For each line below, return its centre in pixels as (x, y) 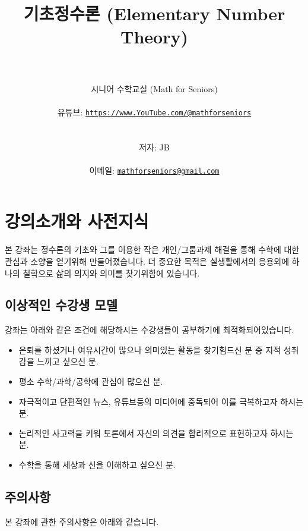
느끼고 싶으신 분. (68, 361)
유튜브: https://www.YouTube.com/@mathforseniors (154, 111)
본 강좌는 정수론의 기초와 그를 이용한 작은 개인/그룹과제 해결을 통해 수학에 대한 (152, 249)
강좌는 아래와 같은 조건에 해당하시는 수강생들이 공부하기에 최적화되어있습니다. (150, 330)
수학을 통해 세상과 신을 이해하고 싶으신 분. (97, 465)
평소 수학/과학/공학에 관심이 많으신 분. (91, 381)
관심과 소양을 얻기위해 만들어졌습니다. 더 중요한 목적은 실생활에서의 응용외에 (147, 261)
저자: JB (154, 147)
